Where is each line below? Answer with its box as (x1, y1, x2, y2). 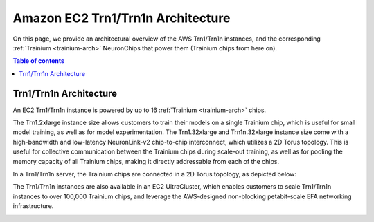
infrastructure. (12, 202, 54, 210)
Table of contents (12, 57, 65, 65)
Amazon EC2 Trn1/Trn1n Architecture (12, 10, 231, 26)
